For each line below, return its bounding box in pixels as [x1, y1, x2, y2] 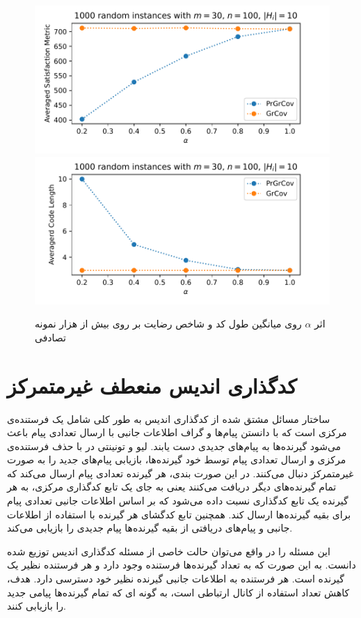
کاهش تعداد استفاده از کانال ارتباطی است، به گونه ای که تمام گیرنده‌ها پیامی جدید [7, 585, 350, 599]
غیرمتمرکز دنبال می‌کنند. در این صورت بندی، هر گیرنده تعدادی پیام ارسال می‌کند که [7, 465, 354, 480]
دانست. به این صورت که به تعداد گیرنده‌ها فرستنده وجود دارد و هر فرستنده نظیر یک [7, 557, 356, 572]
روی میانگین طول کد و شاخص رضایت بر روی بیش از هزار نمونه [35, 316, 302, 331]
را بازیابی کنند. [7, 598, 66, 613]
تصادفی [35, 330, 66, 344]
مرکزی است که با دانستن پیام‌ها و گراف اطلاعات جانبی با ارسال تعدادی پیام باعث [7, 425, 347, 440]
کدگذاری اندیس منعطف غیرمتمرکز [7, 371, 297, 399]
